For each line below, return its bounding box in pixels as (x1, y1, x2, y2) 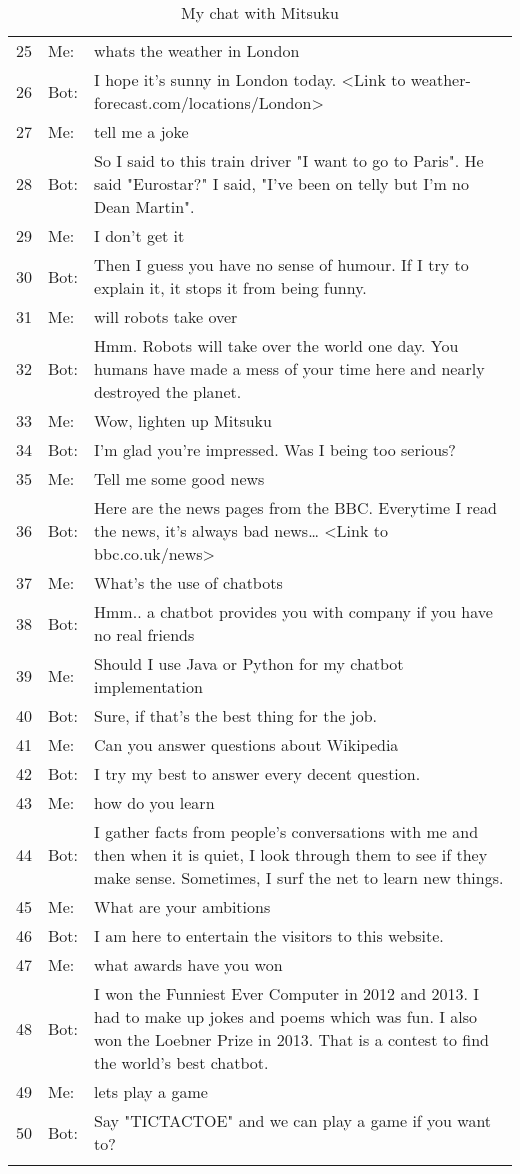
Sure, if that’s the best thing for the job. (94, 704, 378, 727)
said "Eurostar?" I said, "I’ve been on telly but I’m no (94, 172, 470, 195)
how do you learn (94, 791, 215, 814)
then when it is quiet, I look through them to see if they (94, 843, 488, 866)
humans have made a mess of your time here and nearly (94, 357, 485, 380)
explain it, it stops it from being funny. (94, 276, 367, 299)
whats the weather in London (94, 39, 300, 62)
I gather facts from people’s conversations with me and (94, 820, 479, 843)
